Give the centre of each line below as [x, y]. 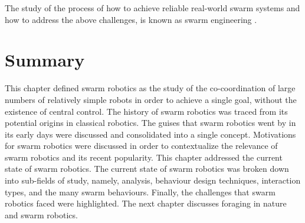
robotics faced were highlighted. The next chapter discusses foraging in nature [146, 203]
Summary [45, 60]
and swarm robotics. [41, 214]
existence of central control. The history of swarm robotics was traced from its [146, 111]
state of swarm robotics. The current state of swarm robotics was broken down [147, 169]
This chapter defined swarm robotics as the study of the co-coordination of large [150, 88]
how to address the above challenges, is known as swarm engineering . [131, 19]
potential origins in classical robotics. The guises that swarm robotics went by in [150, 123]
